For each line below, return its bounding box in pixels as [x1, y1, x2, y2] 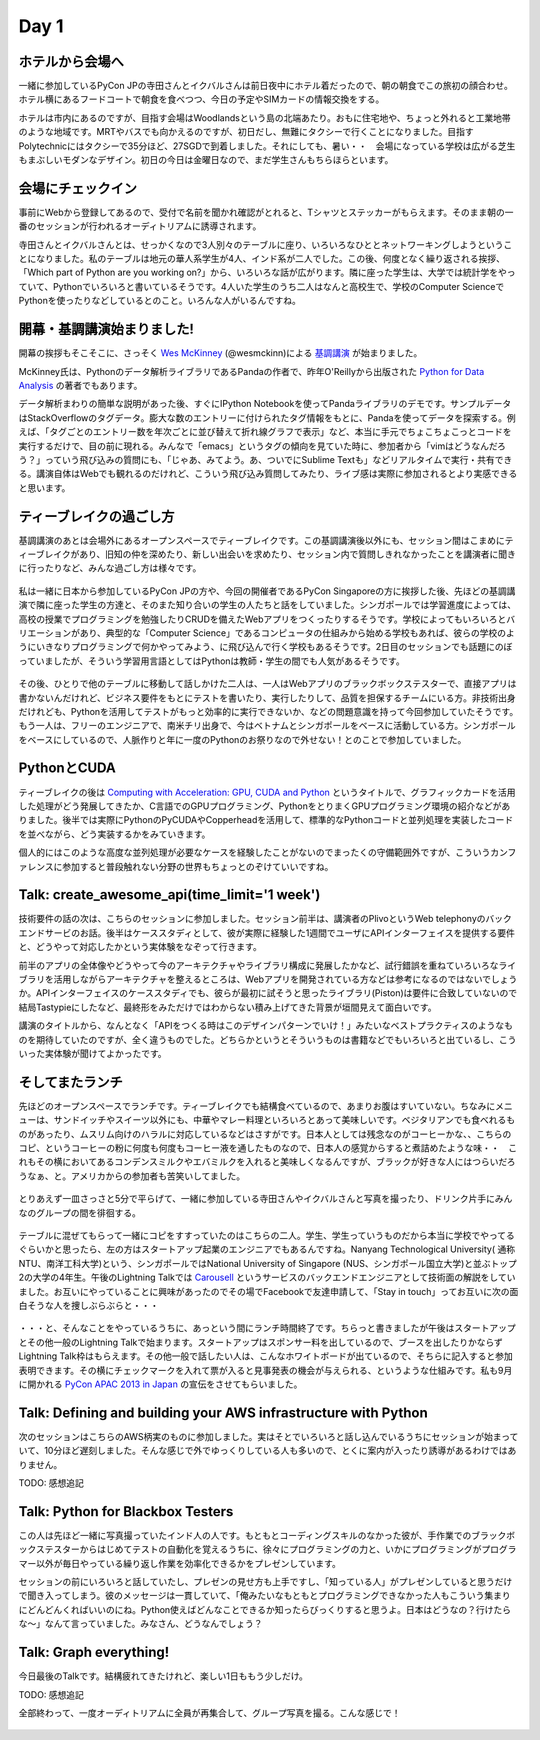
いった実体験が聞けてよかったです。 [18, 1047, 167, 1059]
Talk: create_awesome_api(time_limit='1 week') [18, 886, 321, 904]
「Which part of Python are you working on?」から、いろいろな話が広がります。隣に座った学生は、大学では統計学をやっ [18, 266, 516, 279]
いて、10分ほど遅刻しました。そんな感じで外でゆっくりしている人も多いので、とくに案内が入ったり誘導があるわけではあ [18, 1445, 517, 1457]
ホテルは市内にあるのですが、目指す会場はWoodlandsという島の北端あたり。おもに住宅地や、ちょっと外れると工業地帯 [18, 111, 511, 124]
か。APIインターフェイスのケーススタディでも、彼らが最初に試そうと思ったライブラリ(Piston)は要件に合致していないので [18, 987, 518, 999]
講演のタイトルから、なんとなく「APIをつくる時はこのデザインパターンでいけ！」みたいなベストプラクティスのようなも [18, 1020, 514, 1032]
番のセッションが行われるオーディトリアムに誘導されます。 [18, 220, 262, 232]
